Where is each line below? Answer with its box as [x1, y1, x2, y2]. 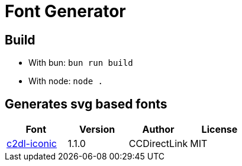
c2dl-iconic [7, 138, 57, 150]
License [201, 123, 238, 136]
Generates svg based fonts [5, 96, 167, 111]
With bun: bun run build [28, 58, 133, 68]
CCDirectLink [128, 138, 188, 150]
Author [142, 123, 175, 136]
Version [79, 123, 115, 136]
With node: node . [28, 76, 103, 87]
